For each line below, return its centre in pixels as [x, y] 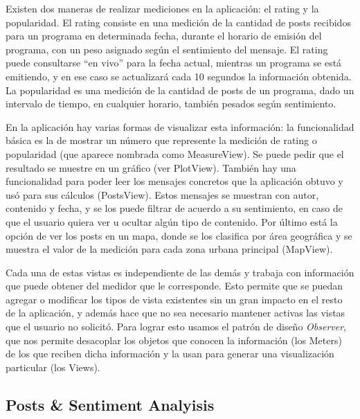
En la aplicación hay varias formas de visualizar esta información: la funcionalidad [180, 126]
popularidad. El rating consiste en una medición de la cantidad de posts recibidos [178, 22]
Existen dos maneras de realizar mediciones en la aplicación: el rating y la [162, 8]
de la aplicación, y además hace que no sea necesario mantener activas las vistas [175, 313]
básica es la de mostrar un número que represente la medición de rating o [161, 140]
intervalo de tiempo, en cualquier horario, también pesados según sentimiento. [171, 104]
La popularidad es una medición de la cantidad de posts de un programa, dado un [180, 90]
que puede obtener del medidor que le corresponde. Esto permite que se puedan [174, 286]
